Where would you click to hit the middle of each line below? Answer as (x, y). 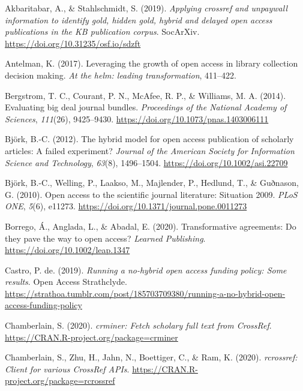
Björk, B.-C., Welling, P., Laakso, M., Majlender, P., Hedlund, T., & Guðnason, (152, 183)
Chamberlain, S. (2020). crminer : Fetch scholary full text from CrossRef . (138, 325)
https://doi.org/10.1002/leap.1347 (67, 250)
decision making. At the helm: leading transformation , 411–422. (121, 75)
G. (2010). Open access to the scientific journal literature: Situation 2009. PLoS (151, 194)
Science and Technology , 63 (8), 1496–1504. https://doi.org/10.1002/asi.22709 (146, 162)
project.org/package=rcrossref (60, 381)
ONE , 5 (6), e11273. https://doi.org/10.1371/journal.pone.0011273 (126, 206)
